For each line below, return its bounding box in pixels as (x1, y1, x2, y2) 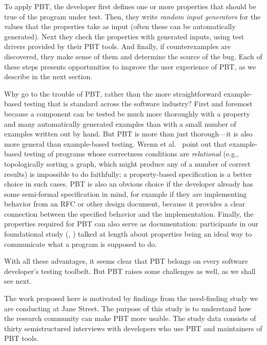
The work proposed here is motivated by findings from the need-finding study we (4, 293, 258, 304)
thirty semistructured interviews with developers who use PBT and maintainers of (4, 323, 262, 333)
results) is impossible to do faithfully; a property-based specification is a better (4, 168, 252, 179)
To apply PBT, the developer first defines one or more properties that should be (4, 1, 256, 11)
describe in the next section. (4, 71, 93, 82)
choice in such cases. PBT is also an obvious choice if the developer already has (4, 178, 253, 189)
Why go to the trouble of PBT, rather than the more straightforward (4, 88, 221, 99)
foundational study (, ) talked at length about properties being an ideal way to (4, 228, 252, 239)
